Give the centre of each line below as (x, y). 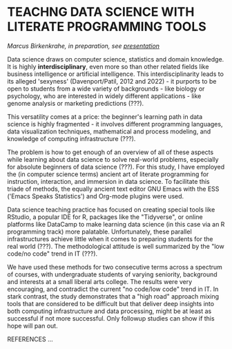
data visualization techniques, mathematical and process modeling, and (109, 131)
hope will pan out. (32, 326)
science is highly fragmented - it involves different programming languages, (115, 124)
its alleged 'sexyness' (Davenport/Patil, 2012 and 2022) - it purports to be (112, 81)
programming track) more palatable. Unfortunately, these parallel (99, 232)
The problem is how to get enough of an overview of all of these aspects (110, 152)
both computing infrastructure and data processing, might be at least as (109, 311)
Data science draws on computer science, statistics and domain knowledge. (116, 59)
